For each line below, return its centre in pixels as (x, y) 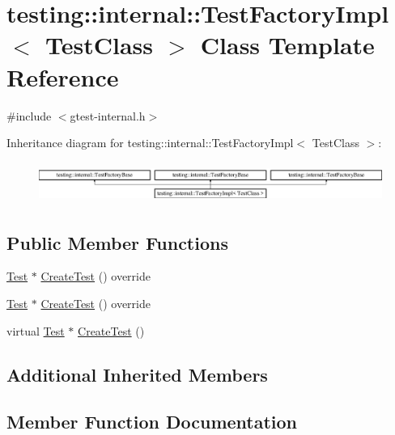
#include (29, 115)
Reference (63, 76)
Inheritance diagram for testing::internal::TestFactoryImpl (150, 143)
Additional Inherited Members (137, 374)
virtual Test (36, 330)
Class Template (287, 45)
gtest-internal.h (108, 115)
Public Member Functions (117, 242)
